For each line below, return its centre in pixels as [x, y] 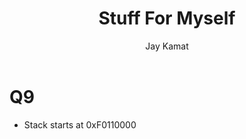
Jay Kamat [167, 46]
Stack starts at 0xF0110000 [80, 124]
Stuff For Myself [167, 18]
